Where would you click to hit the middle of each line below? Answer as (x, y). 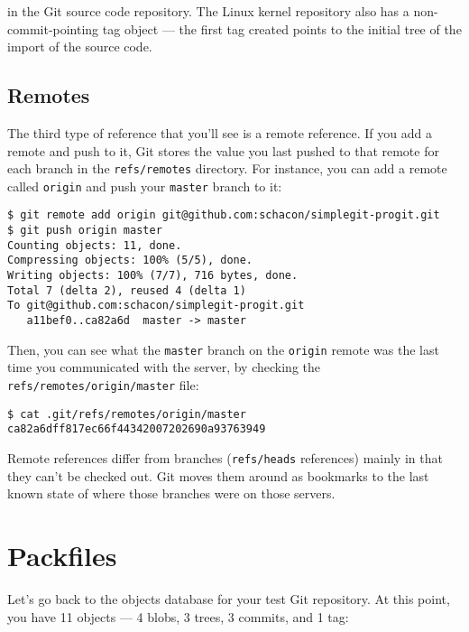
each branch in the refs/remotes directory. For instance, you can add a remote (227, 168)
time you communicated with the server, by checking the (164, 367)
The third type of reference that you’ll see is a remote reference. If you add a (220, 132)
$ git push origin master (85, 231)
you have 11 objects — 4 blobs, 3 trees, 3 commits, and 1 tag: (178, 616)
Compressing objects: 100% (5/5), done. (130, 260)
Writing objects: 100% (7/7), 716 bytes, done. (153, 276)
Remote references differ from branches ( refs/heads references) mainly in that (225, 457)
